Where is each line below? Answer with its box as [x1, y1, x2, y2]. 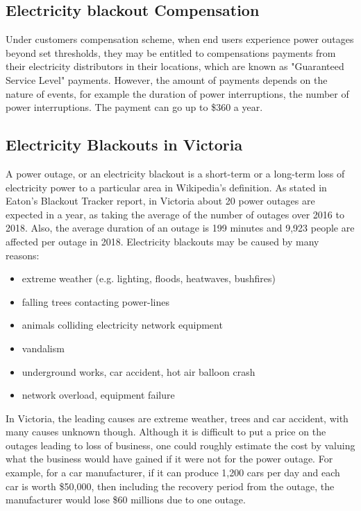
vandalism [22, 340, 65, 355]
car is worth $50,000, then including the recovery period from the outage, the [6, 478, 335, 493]
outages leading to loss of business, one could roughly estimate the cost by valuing [6, 438, 355, 452]
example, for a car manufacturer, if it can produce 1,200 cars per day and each [6, 465, 340, 480]
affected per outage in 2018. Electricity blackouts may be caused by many [6, 234, 319, 248]
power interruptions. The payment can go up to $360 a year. [6, 100, 263, 114]
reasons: [6, 248, 40, 262]
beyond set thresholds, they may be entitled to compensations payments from [6, 45, 336, 60]
